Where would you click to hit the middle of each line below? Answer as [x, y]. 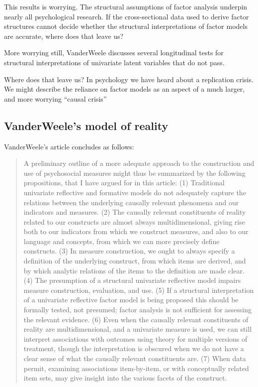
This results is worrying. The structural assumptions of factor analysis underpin [126, 6]
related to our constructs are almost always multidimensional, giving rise [134, 221]
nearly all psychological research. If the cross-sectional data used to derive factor [127, 16]
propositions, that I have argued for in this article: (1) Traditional [124, 183]
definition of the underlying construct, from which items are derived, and [135, 261]
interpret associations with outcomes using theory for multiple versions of [135, 338]
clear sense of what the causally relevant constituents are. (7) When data [135, 358]
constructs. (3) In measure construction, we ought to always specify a [129, 251]
